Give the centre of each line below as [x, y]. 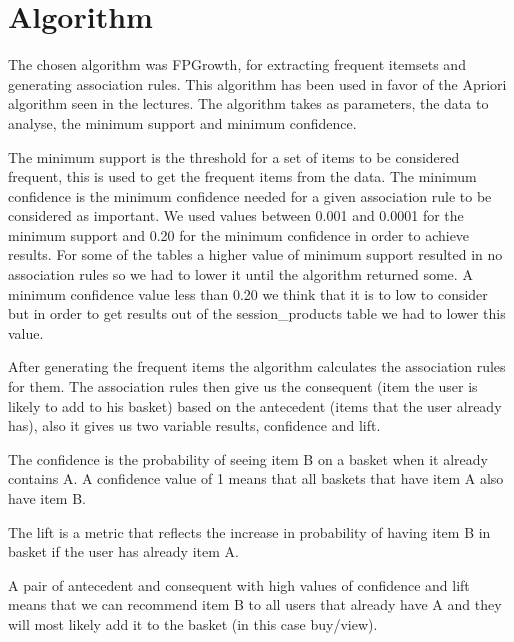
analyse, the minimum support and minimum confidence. [182, 122]
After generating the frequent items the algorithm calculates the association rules [257, 366]
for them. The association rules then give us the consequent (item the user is [243, 386]
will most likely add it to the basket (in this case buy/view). [193, 623]
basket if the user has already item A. [123, 551]
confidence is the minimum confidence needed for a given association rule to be [250, 195]
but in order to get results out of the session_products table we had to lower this [257, 313]
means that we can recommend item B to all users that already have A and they [255, 604]
